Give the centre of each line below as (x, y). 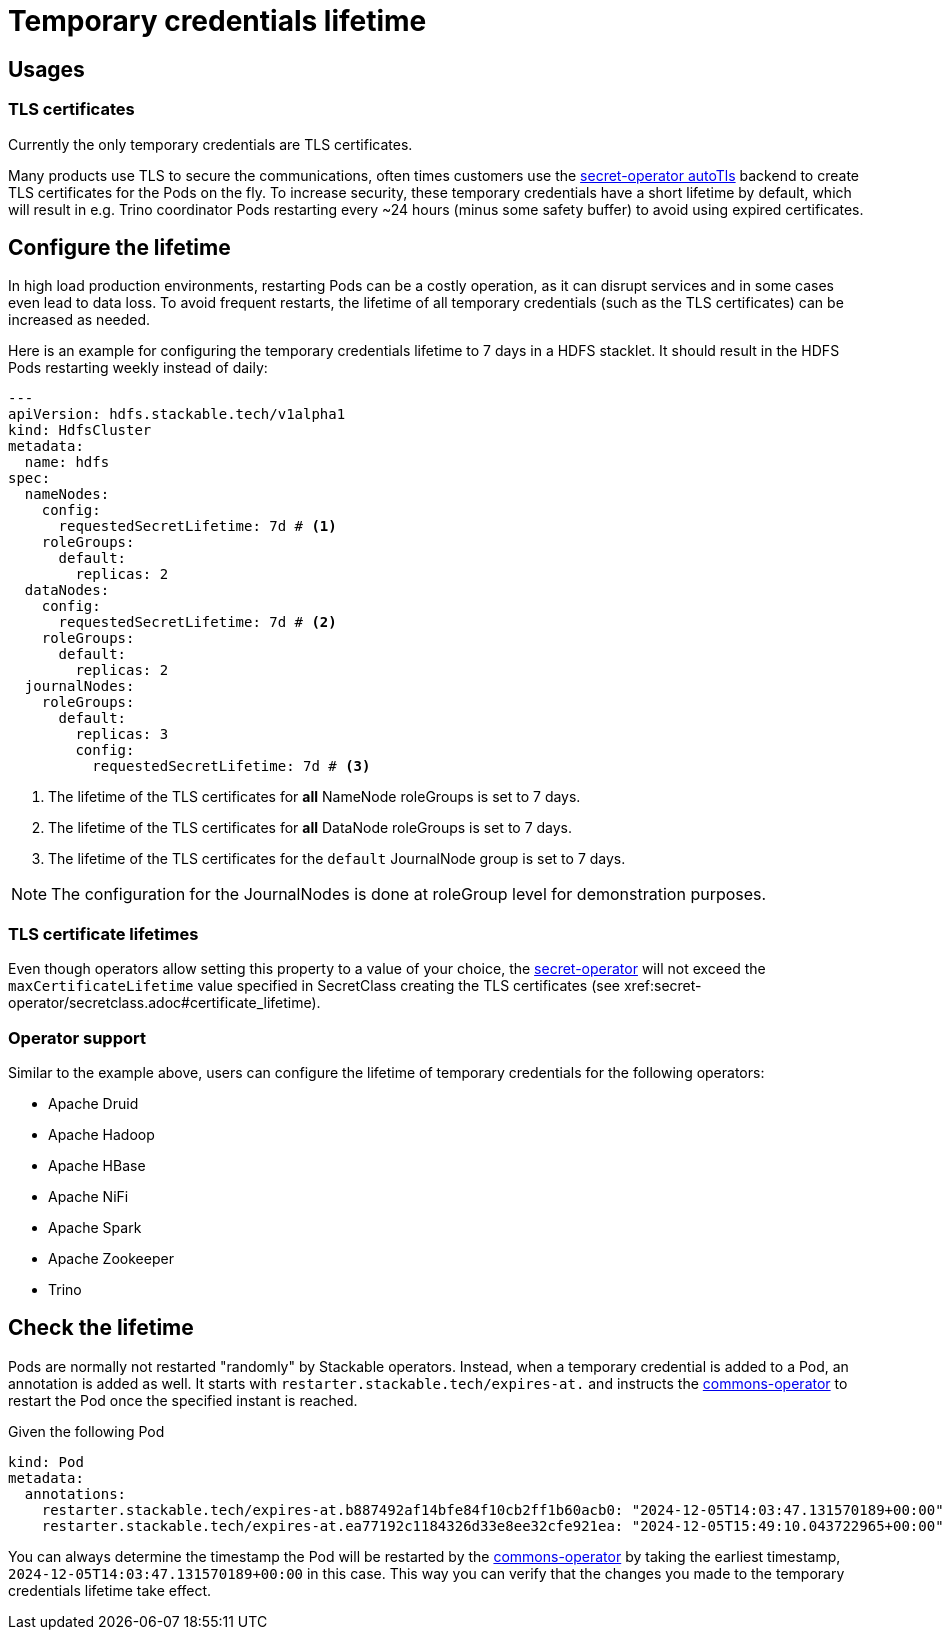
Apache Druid (93, 1103)
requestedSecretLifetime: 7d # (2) (197, 622)
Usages (46, 69)
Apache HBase (97, 1165)
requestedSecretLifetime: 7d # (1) (197, 526)
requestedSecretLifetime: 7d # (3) (231, 766)
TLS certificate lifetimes (103, 933)
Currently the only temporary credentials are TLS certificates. (210, 144)
